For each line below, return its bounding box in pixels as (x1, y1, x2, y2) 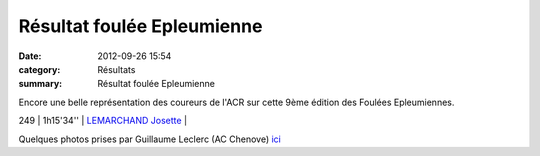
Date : (18, 50, 42, 62)
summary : (18, 78, 63, 90)
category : (18, 63, 61, 75)
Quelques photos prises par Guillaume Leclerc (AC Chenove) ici (18, 133, 282, 145)
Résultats (97, 63, 136, 75)
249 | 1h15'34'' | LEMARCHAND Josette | (18, 115, 188, 127)
